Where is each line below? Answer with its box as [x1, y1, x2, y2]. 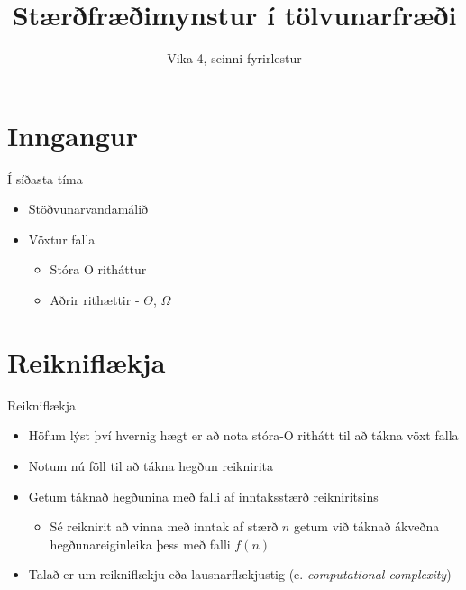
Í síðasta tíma [7, 169, 83, 188]
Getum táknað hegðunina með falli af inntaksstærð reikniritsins [28, 486, 379, 505]
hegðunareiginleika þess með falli [50, 534, 231, 553]
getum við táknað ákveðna [293, 517, 440, 536]
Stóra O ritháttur [50, 260, 147, 279]
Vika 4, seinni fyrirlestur [167, 49, 302, 68]
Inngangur [7, 116, 138, 153]
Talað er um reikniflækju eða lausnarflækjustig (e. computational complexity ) [28, 565, 452, 584]
